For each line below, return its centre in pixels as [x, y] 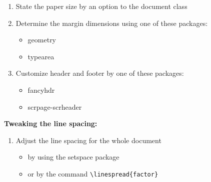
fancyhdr [41, 90]
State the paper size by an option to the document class [101, 6]
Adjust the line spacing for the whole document [88, 140]
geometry [42, 40]
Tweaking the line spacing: [51, 123]
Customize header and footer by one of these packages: [100, 73]
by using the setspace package [73, 157]
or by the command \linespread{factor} [93, 173]
